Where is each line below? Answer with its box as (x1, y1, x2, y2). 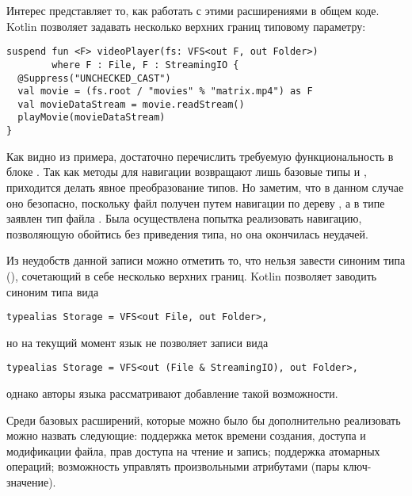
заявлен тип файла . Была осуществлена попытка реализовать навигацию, (6, 210, 362, 227)
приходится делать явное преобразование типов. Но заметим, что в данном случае (6, 178, 404, 195)
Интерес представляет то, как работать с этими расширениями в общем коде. (6, 2, 380, 18)
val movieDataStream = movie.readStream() (17, 98, 245, 110)
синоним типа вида (6, 283, 99, 300)
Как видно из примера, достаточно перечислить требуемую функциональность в (6, 147, 394, 164)
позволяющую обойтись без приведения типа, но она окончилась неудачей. (6, 225, 368, 242)
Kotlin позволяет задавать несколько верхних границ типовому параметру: (6, 17, 366, 34)
